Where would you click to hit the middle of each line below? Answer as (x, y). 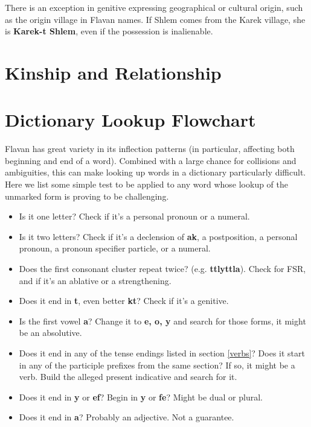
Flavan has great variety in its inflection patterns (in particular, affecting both (150, 149)
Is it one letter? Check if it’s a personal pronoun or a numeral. (134, 216)
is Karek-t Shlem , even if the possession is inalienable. (109, 31)
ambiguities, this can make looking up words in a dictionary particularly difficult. (155, 172)
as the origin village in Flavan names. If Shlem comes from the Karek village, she (155, 19)
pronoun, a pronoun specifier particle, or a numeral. (115, 248)
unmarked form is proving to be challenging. (87, 196)
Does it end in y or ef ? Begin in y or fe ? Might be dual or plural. (141, 397)
